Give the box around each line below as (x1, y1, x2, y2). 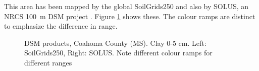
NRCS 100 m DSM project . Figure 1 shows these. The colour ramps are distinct (4, 11, 255, 21)
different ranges (24, 57, 72, 67)
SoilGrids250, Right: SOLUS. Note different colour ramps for (24, 47, 213, 58)
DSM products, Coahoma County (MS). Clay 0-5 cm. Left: (24, 37, 206, 48)
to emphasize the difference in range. (4, 21, 118, 31)
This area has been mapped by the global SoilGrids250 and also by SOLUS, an (4, 1, 249, 11)
